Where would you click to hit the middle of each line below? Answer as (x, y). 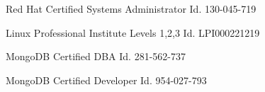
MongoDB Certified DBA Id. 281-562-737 (96, 56)
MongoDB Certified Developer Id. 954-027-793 (106, 80)
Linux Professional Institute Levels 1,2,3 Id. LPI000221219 (133, 32)
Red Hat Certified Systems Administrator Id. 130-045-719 (131, 8)
